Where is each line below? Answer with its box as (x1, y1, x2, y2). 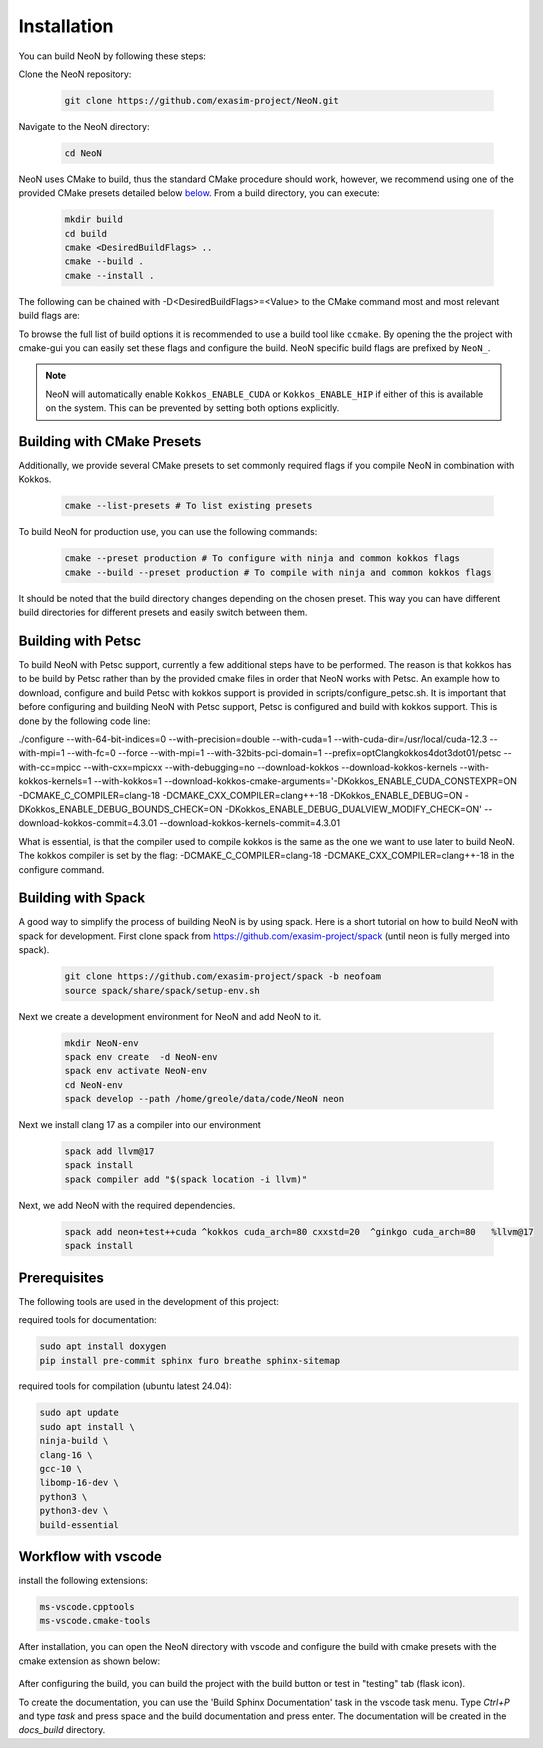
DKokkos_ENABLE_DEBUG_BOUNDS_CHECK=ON (18, 803, 223, 815)
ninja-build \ (39, 1435, 109, 1447)
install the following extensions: (18, 1575, 149, 1587)
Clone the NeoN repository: (18, 68, 132, 80)
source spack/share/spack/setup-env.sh (64, 985, 260, 996)
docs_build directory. (18, 1724, 106, 1736)
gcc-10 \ (39, 1463, 83, 1475)
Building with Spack (18, 890, 145, 907)
